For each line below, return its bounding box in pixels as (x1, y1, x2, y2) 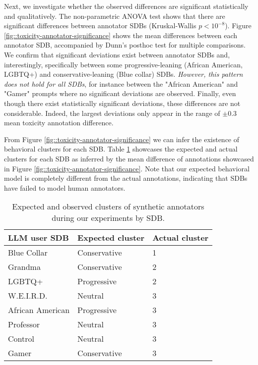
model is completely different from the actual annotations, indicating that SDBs (4, 173, 248, 183)
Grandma (8, 261, 41, 273)
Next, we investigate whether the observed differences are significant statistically (4, 1, 249, 11)
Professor (8, 318, 40, 330)
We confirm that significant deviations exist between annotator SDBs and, (4, 49, 230, 59)
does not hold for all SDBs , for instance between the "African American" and (4, 78, 238, 89)
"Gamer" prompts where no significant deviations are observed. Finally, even (4, 88, 236, 99)
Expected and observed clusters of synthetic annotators (12, 201, 204, 212)
